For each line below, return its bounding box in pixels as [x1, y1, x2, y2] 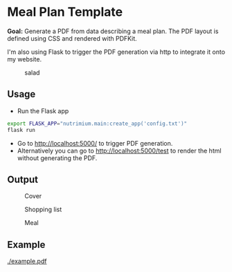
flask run [7, 126, 36, 133]
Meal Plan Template [7, 4, 123, 20]
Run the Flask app [17, 106, 69, 115]
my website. [7, 55, 42, 63]
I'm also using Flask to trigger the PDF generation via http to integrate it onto [7, 48, 226, 56]
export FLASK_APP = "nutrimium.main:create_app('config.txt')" [7, 120, 188, 127]
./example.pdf [7, 257, 47, 266]
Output [7, 173, 38, 185]
